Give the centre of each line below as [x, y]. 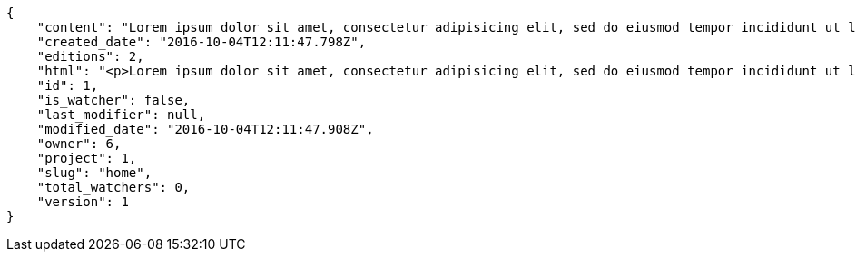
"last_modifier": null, [121, 115]
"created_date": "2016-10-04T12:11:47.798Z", [202, 42]
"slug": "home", [94, 173]
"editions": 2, [90, 56]
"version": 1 [83, 202]
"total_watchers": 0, [113, 187]
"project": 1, [87, 158]
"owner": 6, [79, 144]
